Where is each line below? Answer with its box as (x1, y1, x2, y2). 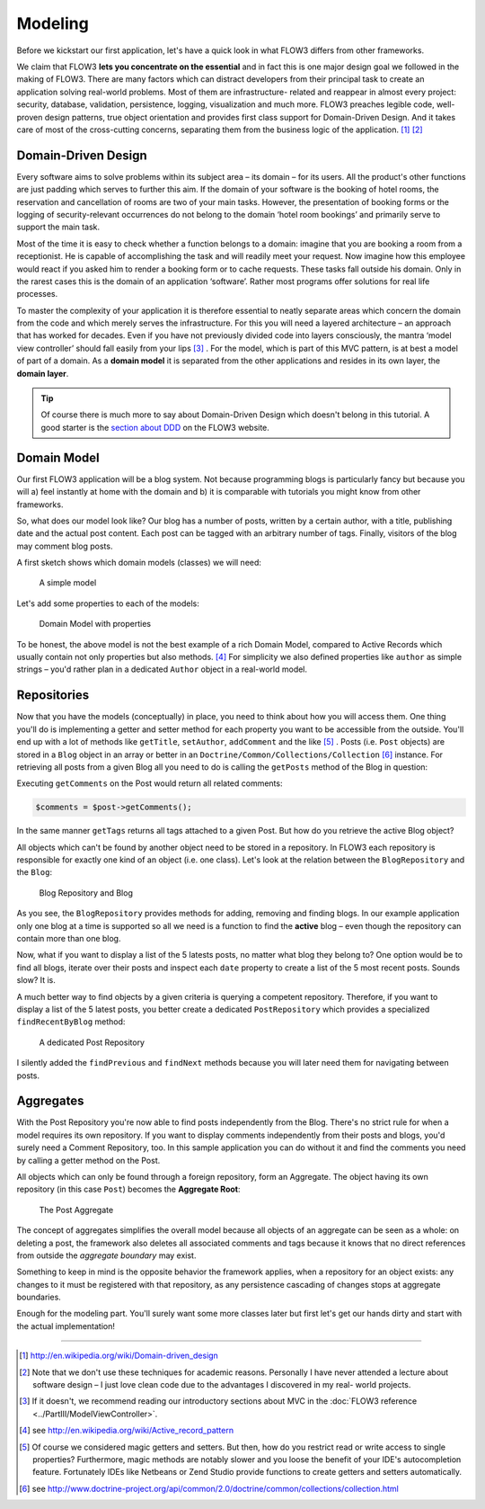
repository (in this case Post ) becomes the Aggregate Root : (16, 1183, 241, 1195)
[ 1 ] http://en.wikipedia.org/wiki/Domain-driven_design (19, 1350, 219, 1362)
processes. (16, 289, 58, 299)
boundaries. (16, 1291, 62, 1303)
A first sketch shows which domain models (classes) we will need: (16, 558, 262, 568)
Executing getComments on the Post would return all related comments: (16, 778, 283, 789)
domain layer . (16, 368, 69, 379)
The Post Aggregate (39, 1204, 114, 1215)
